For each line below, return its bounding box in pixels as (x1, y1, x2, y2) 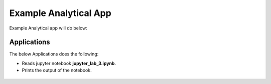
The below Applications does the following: (9, 51, 99, 57)
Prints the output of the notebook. (22, 67, 92, 73)
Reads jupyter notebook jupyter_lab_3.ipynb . (22, 60, 116, 66)
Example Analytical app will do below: (9, 25, 88, 31)
